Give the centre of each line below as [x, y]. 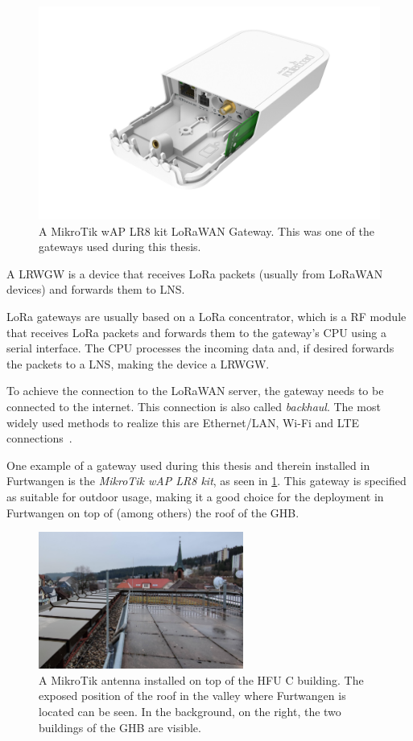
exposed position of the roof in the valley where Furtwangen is [192, 696]
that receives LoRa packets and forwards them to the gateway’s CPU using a [197, 332]
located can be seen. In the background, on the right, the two [190, 712]
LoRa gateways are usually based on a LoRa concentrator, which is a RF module [206, 316]
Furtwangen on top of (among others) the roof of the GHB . [153, 512]
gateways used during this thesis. [120, 247]
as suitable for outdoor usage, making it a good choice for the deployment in [195, 496]
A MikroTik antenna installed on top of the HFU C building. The [201, 679]
